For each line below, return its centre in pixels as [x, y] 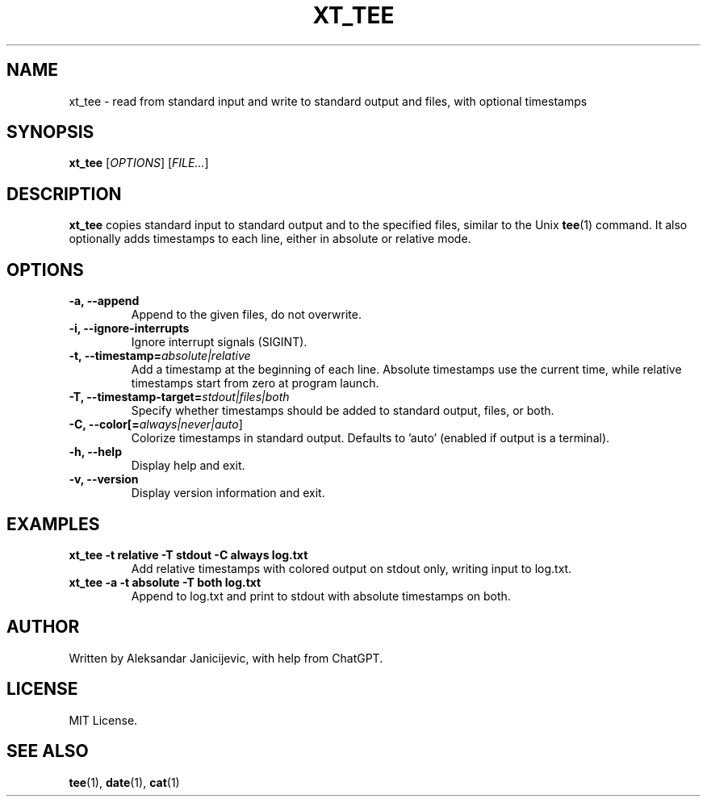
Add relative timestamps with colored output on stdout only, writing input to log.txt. [351, 568]
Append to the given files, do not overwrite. [246, 315]
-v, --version [104, 479]
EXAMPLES [53, 524]
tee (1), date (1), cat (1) [124, 782]
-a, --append [104, 301]
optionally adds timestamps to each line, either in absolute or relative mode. [270, 239]
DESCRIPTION [64, 194]
